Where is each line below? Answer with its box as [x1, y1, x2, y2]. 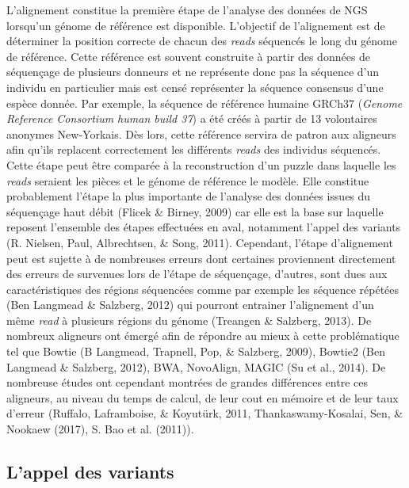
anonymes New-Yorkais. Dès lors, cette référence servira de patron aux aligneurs [6, 125, 396, 142]
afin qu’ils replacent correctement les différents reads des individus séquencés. [6, 141, 381, 158]
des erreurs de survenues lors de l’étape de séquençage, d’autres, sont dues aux [6, 265, 388, 282]
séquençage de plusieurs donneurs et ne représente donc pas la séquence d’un [6, 63, 380, 80]
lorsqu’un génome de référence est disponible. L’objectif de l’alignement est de [6, 17, 385, 33]
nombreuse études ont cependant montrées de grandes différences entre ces [6, 374, 368, 391]
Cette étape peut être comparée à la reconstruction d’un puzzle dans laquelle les [6, 156, 396, 173]
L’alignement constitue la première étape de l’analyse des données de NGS [6, 2, 368, 17]
